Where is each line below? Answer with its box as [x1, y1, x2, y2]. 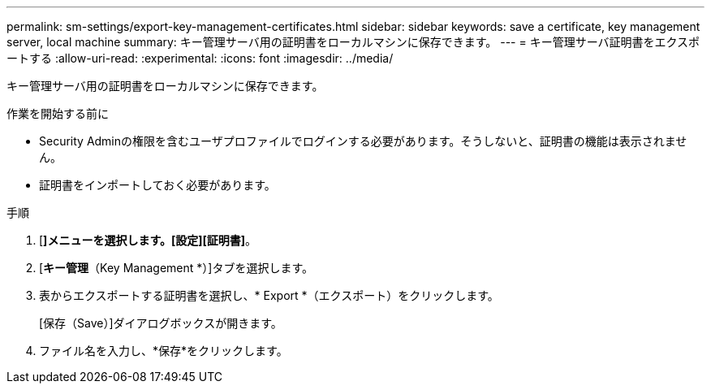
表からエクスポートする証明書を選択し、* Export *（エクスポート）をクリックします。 [39, 288, 499, 302]
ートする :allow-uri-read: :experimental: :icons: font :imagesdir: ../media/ [6, 51, 394, 65]
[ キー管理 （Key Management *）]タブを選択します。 [39, 261, 313, 275]
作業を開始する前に [6, 106, 109, 120]
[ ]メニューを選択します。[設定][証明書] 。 [39, 233, 257, 247]
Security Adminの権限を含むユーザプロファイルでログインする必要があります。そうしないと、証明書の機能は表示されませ [39, 134, 687, 148]
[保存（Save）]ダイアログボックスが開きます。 [39, 316, 282, 330]
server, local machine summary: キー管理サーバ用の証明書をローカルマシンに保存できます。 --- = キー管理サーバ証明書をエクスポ [6, 35, 700, 49]
